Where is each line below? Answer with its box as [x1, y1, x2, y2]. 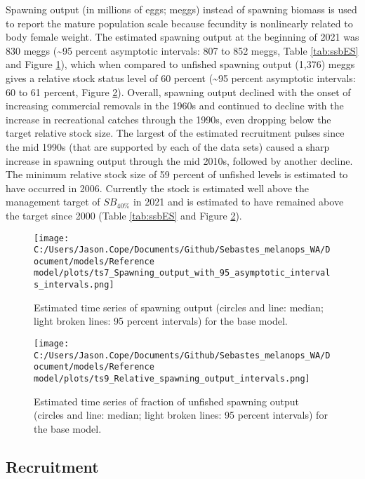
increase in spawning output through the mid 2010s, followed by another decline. [6, 153, 353, 168]
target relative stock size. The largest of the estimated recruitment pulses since [6, 126, 345, 140]
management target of [6, 194, 100, 209]
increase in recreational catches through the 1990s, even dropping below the [6, 112, 331, 126]
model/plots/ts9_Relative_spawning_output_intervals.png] [34, 373, 310, 384]
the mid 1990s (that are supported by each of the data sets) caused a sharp [6, 139, 330, 154]
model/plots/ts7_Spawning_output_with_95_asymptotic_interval [34, 268, 331, 278]
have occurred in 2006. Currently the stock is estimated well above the [6, 180, 310, 195]
